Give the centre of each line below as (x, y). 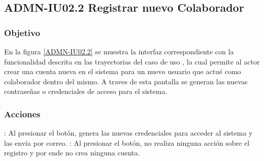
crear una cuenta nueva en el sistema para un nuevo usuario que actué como (123, 71)
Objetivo (22, 32)
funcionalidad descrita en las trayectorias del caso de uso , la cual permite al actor (132, 61)
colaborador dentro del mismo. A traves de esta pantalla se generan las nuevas (126, 81)
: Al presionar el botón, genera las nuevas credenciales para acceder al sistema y (128, 133)
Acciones (22, 114)
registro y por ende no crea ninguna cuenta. (72, 153)
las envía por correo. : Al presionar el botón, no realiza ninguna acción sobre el (127, 142)
